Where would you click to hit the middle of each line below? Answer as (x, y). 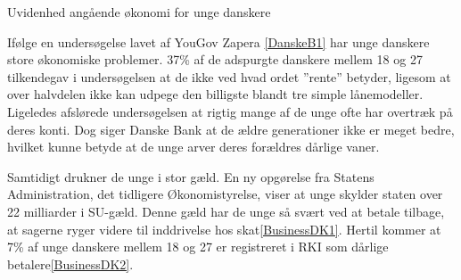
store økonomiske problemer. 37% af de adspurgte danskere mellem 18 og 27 (215, 59)
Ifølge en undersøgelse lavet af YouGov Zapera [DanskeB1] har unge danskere (218, 41)
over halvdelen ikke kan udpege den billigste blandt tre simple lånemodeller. (215, 94)
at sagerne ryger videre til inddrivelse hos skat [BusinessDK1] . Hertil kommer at (224, 229)
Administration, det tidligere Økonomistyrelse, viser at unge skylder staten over (225, 194)
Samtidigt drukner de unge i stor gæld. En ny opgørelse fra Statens (191, 176)
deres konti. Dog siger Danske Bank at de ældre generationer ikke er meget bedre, (231, 129)
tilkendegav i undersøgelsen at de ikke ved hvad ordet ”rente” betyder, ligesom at (229, 76)
